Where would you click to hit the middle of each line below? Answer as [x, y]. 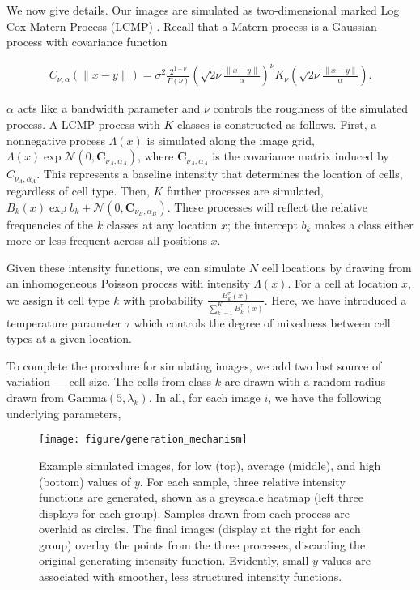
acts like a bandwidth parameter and [109, 108]
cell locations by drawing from [337, 267]
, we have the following [325, 398]
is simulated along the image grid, [231, 140]
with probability [163, 299]
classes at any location [162, 224]
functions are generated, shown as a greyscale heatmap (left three [201, 497]
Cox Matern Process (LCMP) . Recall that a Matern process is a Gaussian [192, 26]
